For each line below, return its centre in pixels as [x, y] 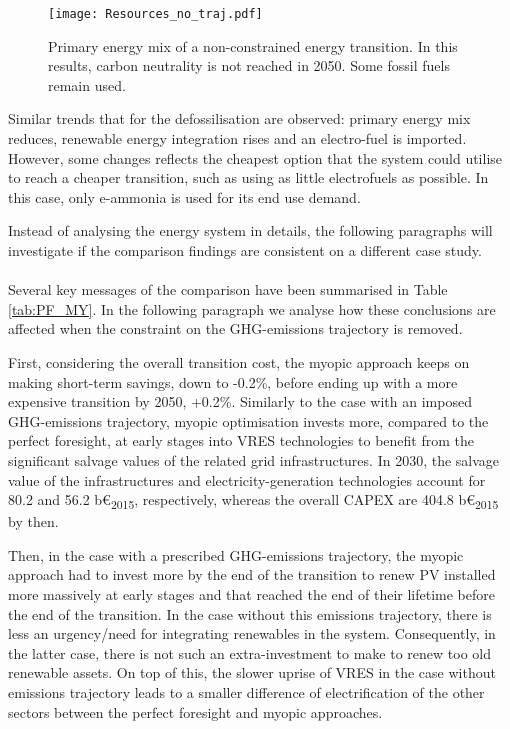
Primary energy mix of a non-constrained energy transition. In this [253, 45]
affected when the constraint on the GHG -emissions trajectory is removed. [235, 328]
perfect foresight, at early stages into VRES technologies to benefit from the [241, 440]
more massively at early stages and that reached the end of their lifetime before [251, 594]
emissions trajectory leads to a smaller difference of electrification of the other [246, 692]
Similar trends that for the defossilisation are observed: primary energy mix [239, 118]
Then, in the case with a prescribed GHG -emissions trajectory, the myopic [236, 554]
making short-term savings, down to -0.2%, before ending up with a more [233, 381]
